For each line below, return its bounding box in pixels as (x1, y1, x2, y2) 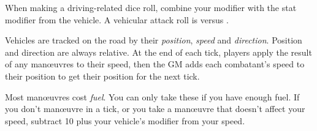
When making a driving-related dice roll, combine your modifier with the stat (5, 1, 297, 13)
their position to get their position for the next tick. (5, 69, 200, 82)
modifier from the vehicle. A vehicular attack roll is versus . (5, 13, 229, 26)
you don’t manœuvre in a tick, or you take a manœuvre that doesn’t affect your (5, 102, 305, 115)
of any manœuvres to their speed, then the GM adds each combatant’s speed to (5, 58, 305, 70)
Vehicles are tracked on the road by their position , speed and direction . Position (5, 34, 302, 47)
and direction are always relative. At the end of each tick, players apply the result (5, 45, 312, 58)
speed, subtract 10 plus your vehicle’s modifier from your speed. (5, 114, 245, 127)
